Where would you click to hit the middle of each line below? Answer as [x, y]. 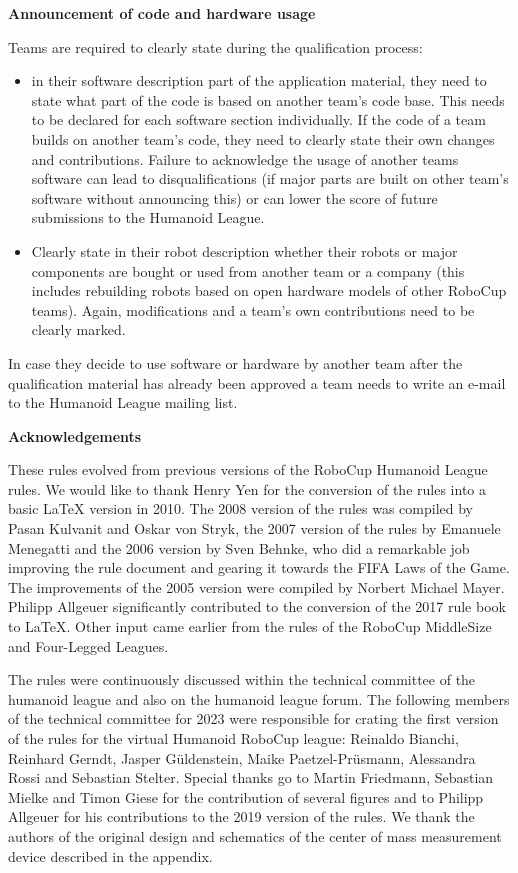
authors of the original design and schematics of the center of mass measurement [255, 835]
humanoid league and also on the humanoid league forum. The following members [259, 698]
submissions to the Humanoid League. [148, 217]
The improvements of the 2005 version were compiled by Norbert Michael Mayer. [256, 586]
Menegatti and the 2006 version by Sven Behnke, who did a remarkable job [239, 547]
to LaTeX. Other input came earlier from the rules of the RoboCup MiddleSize [250, 626]
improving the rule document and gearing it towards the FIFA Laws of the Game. [259, 567]
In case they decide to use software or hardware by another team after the [235, 362]
